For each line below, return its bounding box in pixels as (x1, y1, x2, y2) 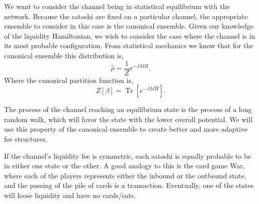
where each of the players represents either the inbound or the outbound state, (4, 170, 246, 180)
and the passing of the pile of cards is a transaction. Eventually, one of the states (4, 180, 254, 190)
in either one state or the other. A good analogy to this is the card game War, (4, 160, 245, 171)
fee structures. (4, 134, 48, 144)
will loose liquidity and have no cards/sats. (4, 189, 136, 200)
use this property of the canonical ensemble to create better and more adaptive (4, 124, 248, 134)
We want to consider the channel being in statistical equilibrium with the (4, 1, 230, 11)
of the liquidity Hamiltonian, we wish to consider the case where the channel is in (4, 30, 255, 41)
